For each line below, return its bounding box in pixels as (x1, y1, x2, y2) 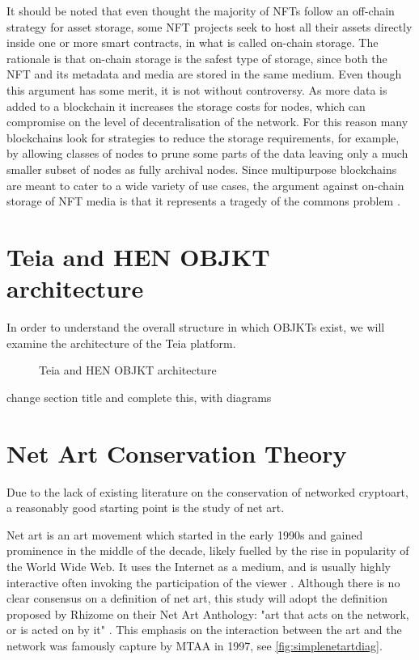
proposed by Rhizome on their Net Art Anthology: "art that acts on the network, (6, 605, 409, 622)
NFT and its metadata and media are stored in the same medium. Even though (6, 66, 402, 82)
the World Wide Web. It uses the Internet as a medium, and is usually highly (6, 557, 391, 574)
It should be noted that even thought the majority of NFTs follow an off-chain (6, 2, 395, 19)
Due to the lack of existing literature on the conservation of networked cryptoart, (6, 483, 408, 500)
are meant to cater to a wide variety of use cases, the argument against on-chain (6, 176, 404, 193)
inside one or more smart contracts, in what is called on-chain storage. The (6, 34, 379, 51)
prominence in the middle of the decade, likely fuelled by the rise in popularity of (6, 542, 409, 559)
